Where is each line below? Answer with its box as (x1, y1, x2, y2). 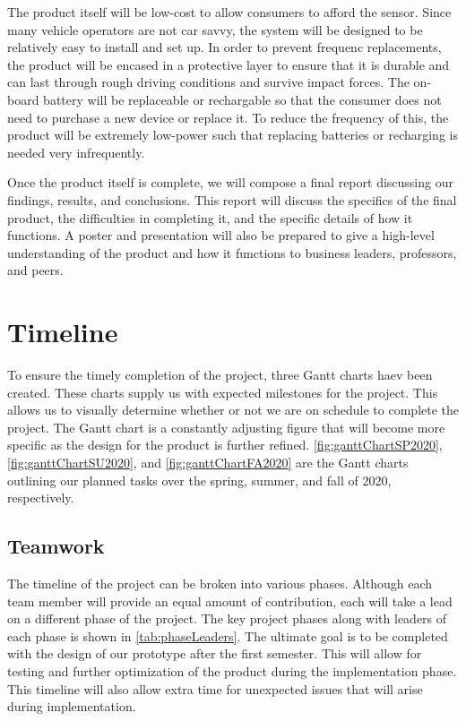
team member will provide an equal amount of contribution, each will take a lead (7, 591, 453, 610)
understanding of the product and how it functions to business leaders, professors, (7, 243, 457, 262)
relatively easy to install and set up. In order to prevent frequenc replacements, (7, 38, 442, 56)
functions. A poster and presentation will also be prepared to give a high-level (7, 226, 435, 245)
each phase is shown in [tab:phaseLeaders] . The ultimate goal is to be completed (7, 626, 448, 645)
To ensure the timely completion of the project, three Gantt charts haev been (7, 365, 433, 384)
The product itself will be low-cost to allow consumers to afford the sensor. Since (7, 3, 452, 21)
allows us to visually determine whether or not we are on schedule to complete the (7, 400, 460, 419)
